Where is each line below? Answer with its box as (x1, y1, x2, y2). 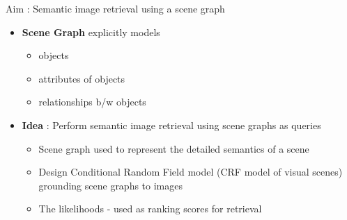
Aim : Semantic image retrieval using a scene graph (6, 1, 225, 15)
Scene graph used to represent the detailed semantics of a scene (38, 141, 309, 155)
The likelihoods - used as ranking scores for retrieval (38, 201, 262, 216)
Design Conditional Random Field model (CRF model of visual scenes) (38, 164, 343, 179)
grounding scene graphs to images (38, 178, 183, 192)
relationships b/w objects (38, 94, 146, 109)
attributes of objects (38, 71, 125, 85)
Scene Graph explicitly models (22, 24, 160, 39)
